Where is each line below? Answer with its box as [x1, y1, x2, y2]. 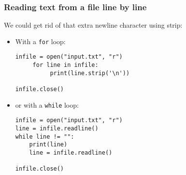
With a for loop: [15, 36, 66, 46]
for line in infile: [32, 62, 99, 69]
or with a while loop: [15, 99, 79, 110]
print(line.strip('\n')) [50, 69, 130, 77]
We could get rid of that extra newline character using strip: [4, 20, 183, 30]
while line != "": [15, 133, 74, 140]
